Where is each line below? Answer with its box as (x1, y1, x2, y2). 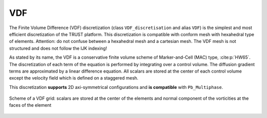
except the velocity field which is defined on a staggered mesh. (9, 75, 138, 81)
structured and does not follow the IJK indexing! (9, 45, 107, 51)
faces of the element (9, 102, 51, 108)
